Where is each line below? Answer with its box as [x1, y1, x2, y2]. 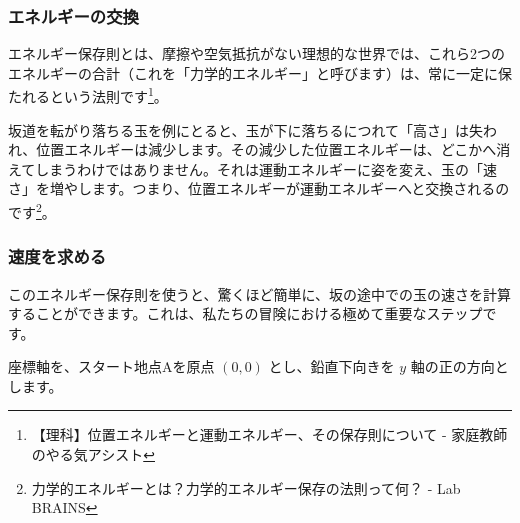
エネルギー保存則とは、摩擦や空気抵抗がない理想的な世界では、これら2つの [8, 43, 505, 64]
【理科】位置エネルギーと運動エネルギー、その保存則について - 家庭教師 [31, 424, 508, 445]
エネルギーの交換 [8, 3, 139, 28]
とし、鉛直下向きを [268, 356, 395, 377]
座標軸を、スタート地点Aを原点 [8, 356, 215, 377]
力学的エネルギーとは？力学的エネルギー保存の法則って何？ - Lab [31, 477, 461, 498]
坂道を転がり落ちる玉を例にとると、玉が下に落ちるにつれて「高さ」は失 [8, 119, 484, 140]
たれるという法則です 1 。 [8, 83, 168, 107]
